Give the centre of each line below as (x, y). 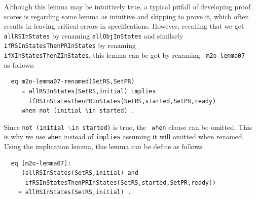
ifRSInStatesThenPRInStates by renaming (70, 45)
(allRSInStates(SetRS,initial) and (80, 173)
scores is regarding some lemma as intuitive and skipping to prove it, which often (127, 16)
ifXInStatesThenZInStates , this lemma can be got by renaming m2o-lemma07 (125, 55)
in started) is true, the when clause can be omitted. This (162, 127)
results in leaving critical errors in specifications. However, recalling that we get (124, 26)
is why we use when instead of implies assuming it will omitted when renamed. (124, 137)
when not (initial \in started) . (78, 111)
